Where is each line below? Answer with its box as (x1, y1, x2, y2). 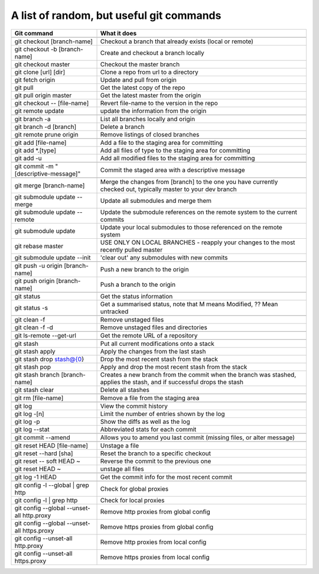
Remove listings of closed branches (100, 130, 200, 138)
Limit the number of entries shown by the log (100, 410, 225, 418)
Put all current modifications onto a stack (100, 339, 215, 348)
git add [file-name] (14, 138, 67, 147)
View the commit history (100, 402, 168, 410)
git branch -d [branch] (14, 122, 77, 131)
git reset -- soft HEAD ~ (14, 457, 81, 465)
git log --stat (14, 425, 50, 433)
